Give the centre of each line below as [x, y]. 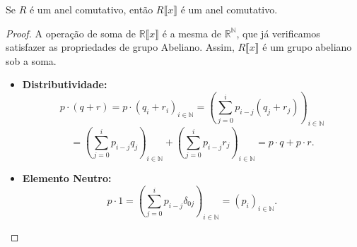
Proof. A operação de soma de [71, 33]
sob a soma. [31, 60]
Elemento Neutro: [67, 178]
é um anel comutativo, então [91, 9]
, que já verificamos [278, 33]
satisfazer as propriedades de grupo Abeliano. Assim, [120, 47]
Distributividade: [65, 84]
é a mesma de [192, 33]
